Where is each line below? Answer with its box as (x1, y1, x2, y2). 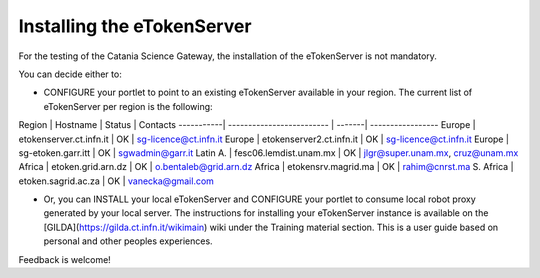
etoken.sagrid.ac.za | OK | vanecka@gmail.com (18, 175, 215, 187)
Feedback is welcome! (18, 253, 112, 265)
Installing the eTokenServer (18, 15, 252, 37)
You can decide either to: (18, 68, 122, 80)
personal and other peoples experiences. (43, 235, 214, 247)
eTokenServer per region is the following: (43, 100, 214, 112)
